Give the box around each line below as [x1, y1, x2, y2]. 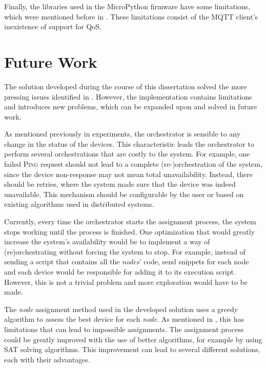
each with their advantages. [4, 354, 90, 364]
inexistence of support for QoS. [4, 21, 102, 32]
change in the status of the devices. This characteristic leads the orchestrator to [4, 138, 254, 149]
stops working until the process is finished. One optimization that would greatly [4, 226, 255, 237]
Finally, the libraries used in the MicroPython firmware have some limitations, [4, 1, 251, 11]
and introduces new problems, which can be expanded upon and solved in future [4, 101, 257, 112]
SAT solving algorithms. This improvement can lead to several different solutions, [4, 344, 260, 355]
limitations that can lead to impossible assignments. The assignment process [4, 323, 244, 334]
